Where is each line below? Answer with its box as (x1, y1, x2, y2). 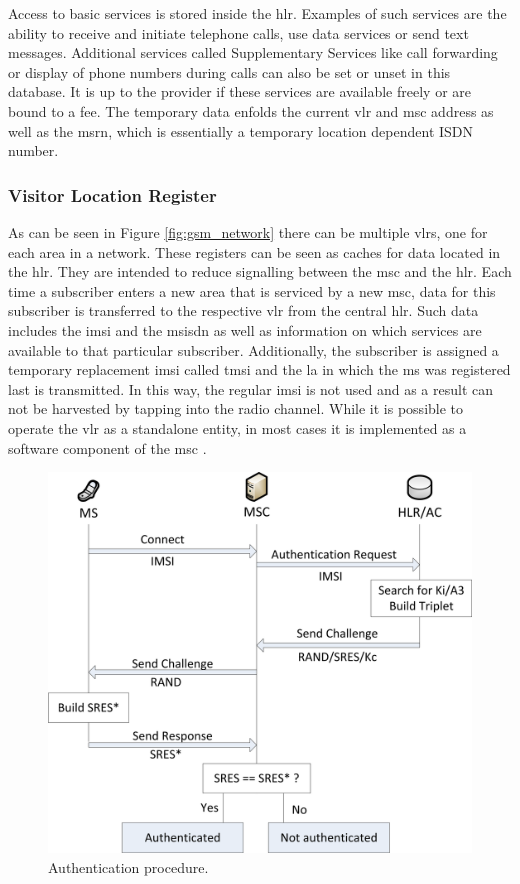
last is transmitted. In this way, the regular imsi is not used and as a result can (8, 378, 494, 399)
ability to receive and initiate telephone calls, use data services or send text (8, 22, 469, 43)
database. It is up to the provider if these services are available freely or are (8, 81, 472, 102)
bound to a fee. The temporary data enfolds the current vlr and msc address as (8, 100, 494, 121)
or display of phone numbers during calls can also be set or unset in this (8, 61, 451, 82)
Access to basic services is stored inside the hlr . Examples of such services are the (8, 3, 507, 23)
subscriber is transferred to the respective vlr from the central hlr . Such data (8, 300, 479, 321)
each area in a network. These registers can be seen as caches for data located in (8, 241, 501, 262)
